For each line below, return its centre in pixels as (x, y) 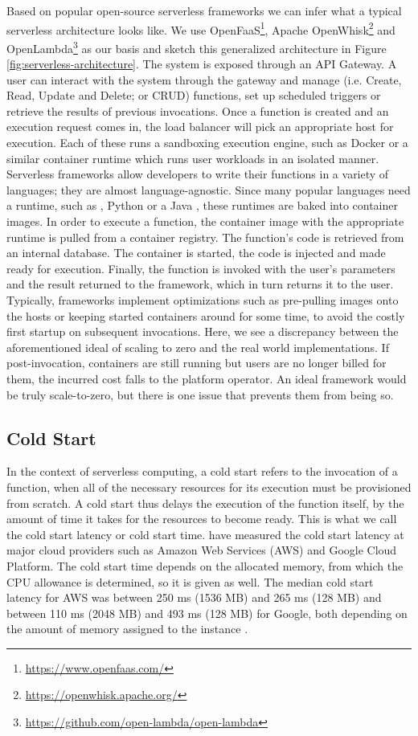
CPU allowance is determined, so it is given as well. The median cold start (190, 581)
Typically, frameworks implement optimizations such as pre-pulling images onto (203, 300)
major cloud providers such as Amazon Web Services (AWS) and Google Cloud (202, 550)
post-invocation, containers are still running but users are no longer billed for (197, 363)
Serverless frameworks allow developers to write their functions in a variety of (198, 174)
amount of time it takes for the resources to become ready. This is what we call (202, 519)
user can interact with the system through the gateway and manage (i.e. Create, (204, 79)
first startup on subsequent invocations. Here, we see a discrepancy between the (203, 331)
